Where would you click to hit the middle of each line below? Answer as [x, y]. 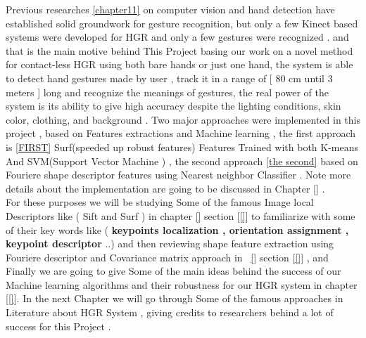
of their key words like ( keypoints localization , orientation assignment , [177, 229]
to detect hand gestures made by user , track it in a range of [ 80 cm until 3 [169, 78]
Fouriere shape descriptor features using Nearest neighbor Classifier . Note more [178, 175]
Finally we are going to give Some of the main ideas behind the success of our [173, 271]
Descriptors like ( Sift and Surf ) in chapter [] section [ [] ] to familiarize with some [181, 215]
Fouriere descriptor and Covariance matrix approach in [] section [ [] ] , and [167, 257]
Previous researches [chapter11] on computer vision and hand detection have [170, 9]
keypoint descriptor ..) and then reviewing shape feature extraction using [170, 243]
